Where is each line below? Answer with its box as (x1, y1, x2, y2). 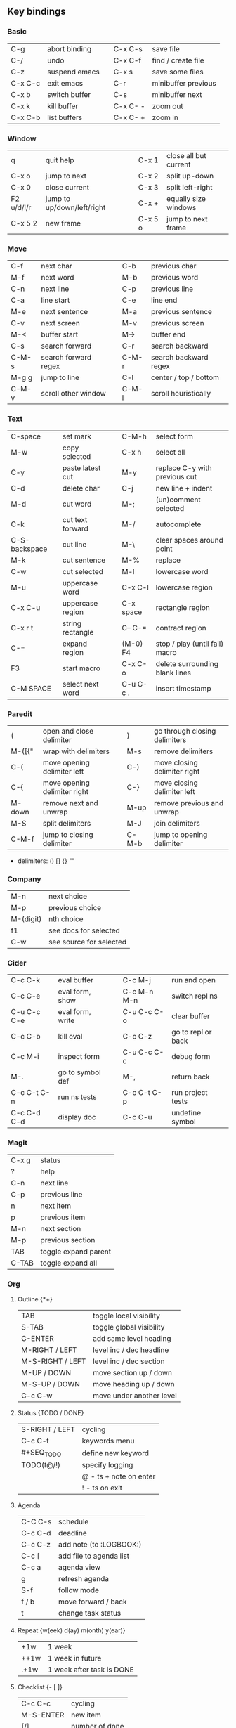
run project (171, 1088, 209, 1098)
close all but (166, 150, 207, 160)
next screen (41, 318, 81, 328)
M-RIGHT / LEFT (20, 1345, 77, 1355)
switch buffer (46, 89, 91, 99)
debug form (171, 1052, 211, 1062)
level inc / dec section (92, 1356, 165, 1366)
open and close (42, 726, 94, 736)
